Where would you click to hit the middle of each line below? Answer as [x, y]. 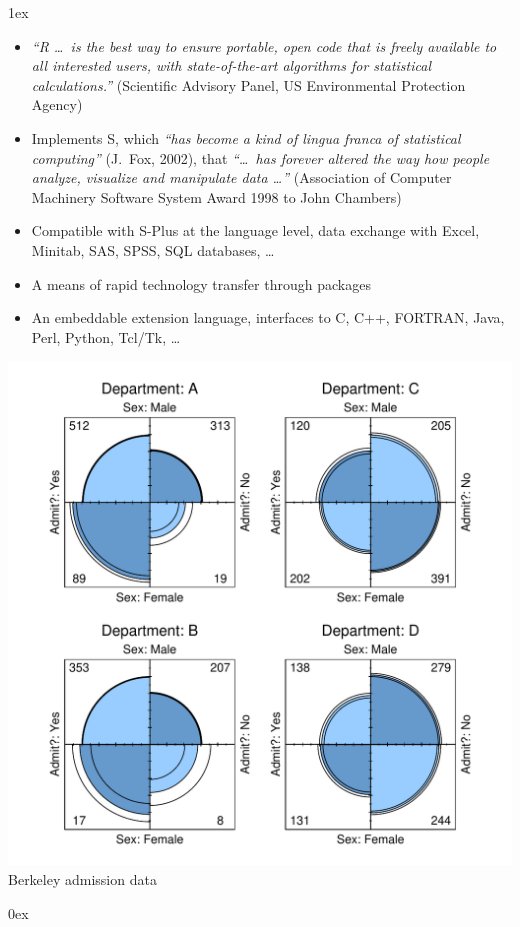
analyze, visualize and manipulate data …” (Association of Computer [241, 177]
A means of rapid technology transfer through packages [201, 283]
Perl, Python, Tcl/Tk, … [106, 336]
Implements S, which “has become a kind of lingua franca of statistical [246, 137]
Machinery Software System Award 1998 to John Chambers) [216, 196]
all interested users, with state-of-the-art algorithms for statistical [231, 65]
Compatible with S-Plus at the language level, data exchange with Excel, [255, 230]
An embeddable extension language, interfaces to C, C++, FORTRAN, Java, [268, 317]
